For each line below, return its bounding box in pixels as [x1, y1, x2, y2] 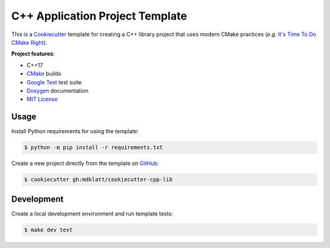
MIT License [26, 95, 58, 103]
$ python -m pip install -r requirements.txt [24, 144, 163, 151]
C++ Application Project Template [11, 9, 188, 23]
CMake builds [26, 70, 61, 78]
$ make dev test [24, 226, 73, 233]
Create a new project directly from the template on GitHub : [11, 159, 159, 167]
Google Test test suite [26, 78, 82, 86]
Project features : [11, 50, 55, 57]
